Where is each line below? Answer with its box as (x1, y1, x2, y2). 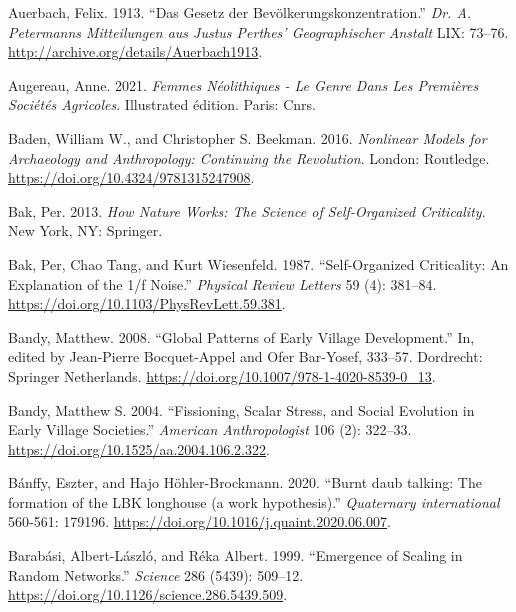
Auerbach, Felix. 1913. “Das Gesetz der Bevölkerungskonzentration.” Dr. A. (8, 2, 472, 22)
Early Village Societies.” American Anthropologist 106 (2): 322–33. (8, 419, 412, 440)
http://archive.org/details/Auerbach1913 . (8, 41, 263, 62)
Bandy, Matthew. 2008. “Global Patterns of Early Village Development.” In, (8, 326, 475, 347)
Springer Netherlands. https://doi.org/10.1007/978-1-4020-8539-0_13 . (8, 365, 436, 386)
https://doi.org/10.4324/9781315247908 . (8, 167, 255, 188)
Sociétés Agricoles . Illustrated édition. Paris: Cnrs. (8, 94, 316, 115)
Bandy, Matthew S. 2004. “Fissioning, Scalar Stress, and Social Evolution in (8, 399, 475, 420)
